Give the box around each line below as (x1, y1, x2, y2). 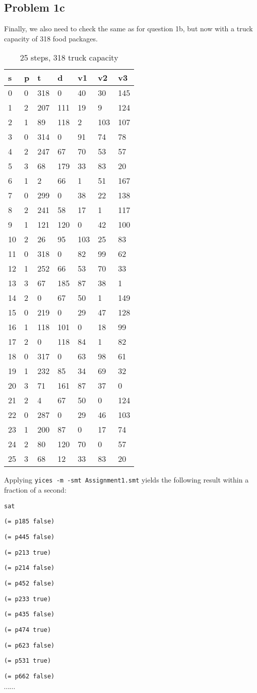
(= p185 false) (4, 518, 55, 525)
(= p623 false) (4, 642, 55, 649)
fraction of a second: (4, 485, 67, 495)
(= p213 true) (4, 549, 51, 556)
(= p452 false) (4, 579, 55, 587)
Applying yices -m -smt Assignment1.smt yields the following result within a (4, 474, 249, 485)
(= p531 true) (4, 657, 51, 665)
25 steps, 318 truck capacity (20, 51, 118, 64)
